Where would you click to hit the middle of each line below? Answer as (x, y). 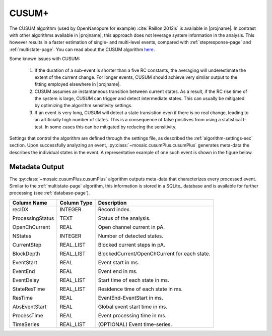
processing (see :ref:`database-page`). (50, 193)
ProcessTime (28, 315)
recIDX (20, 209)
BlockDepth (26, 254)
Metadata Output (37, 167)
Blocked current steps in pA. (132, 245)
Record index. (114, 209)
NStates (22, 236)
